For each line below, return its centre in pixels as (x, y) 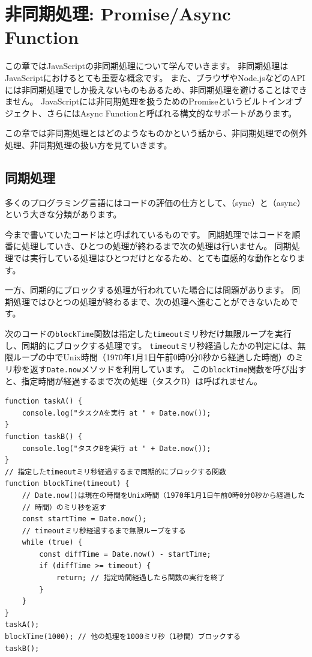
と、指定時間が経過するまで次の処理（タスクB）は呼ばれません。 (133, 380)
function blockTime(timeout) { (67, 484)
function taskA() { (43, 401)
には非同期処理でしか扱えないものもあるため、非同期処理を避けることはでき (156, 89)
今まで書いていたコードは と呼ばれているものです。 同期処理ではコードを (148, 234)
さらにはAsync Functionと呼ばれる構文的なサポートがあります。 (172, 113)
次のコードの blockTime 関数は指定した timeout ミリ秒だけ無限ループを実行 (148, 334)
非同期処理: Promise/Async (118, 14)
